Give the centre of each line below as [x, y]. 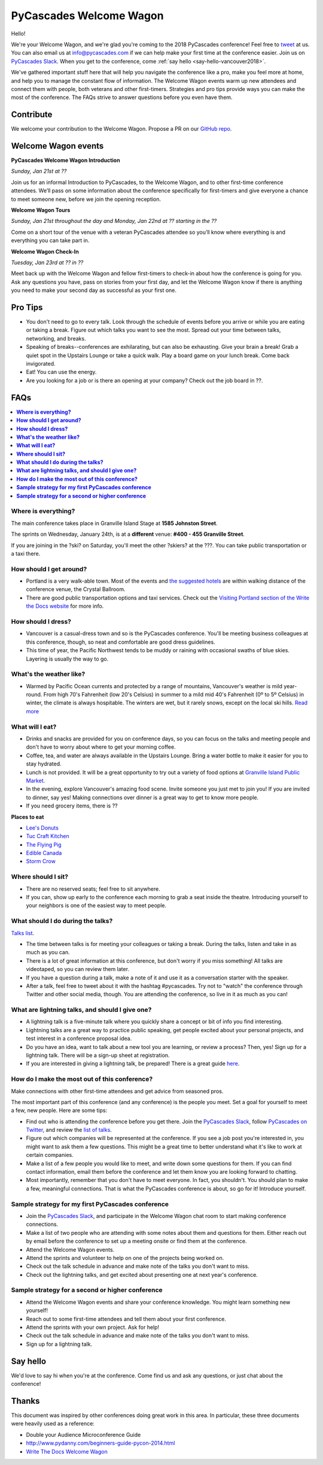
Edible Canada [44, 853]
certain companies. [50, 1155]
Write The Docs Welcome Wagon [67, 1451]
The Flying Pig [44, 845]
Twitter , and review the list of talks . [69, 1130]
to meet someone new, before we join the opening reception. [86, 199]
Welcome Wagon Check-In [45, 251]
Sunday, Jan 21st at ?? [39, 171]
